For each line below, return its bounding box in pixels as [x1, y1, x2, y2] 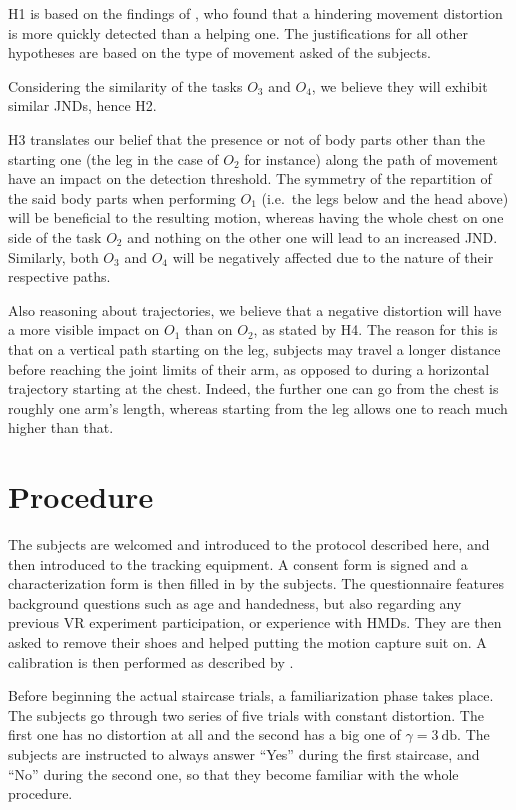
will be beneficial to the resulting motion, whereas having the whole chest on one [8, 207, 504, 228]
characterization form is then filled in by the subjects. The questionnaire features [8, 573, 505, 594]
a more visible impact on [8, 319, 160, 340]
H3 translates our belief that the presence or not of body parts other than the [8, 128, 485, 149]
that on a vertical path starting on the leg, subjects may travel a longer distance [8, 338, 501, 359]
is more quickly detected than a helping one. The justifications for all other [8, 22, 469, 43]
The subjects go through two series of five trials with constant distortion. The [8, 704, 484, 725]
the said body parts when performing [8, 187, 236, 208]
